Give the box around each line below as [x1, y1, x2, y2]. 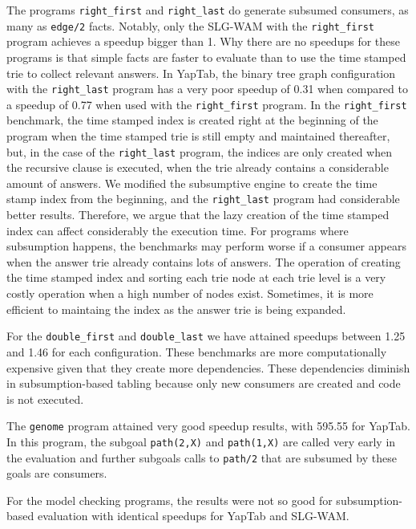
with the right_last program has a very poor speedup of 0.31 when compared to [6, 80, 408, 97]
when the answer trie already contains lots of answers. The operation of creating [6, 253, 401, 270]
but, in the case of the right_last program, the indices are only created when [6, 143, 393, 160]
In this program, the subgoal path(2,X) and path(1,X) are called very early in [6, 433, 396, 450]
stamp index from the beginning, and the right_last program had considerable [6, 190, 400, 207]
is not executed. [6, 390, 84, 407]
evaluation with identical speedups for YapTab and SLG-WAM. [37, 507, 349, 524]
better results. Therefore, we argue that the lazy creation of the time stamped [6, 206, 390, 223]
